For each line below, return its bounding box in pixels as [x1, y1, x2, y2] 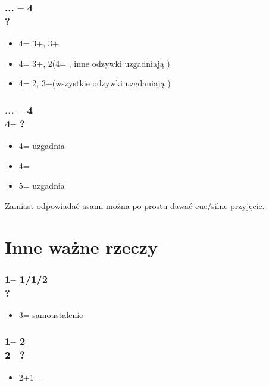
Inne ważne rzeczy [5, 234, 158, 259]
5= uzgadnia [18, 179, 65, 192]
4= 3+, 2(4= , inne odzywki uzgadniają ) [18, 57, 170, 69]
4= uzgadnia [18, 139, 65, 152]
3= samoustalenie [18, 308, 83, 320]
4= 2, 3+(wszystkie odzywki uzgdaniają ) [18, 77, 171, 89]
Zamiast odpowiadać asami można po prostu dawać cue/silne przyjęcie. [5, 199, 265, 211]
